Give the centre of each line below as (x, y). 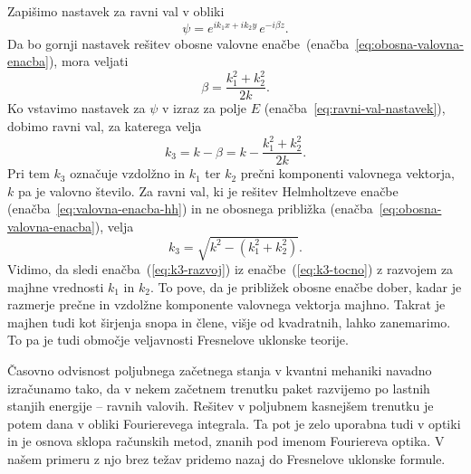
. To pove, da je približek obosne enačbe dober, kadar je (306, 286)
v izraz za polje (204, 108)
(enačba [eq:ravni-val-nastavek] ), (355, 108)
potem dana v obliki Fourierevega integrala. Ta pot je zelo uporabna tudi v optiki (234, 423)
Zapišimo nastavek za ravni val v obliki (116, 11)
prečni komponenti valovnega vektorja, (347, 173)
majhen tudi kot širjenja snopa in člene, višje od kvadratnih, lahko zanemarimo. (229, 322)
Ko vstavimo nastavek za (77, 108)
